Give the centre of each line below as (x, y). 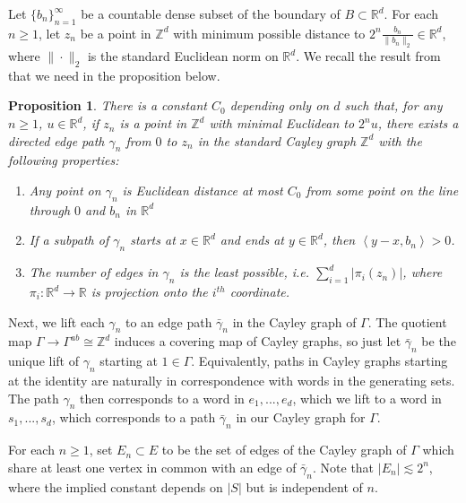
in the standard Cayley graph (277, 140)
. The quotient (407, 321)
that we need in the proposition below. (114, 75)
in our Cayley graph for (301, 417)
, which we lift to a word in (367, 398)
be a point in (116, 33)
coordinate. (260, 292)
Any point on (65, 191)
